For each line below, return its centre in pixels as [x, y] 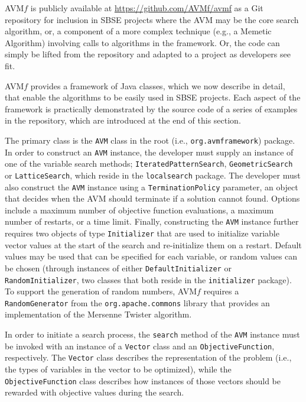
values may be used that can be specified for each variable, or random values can [151, 256]
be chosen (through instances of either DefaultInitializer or [118, 268]
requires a [221, 291]
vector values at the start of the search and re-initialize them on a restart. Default [153, 244]
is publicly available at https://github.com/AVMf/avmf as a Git [147, 8]
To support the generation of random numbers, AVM [101, 291]
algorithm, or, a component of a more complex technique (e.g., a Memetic [138, 31]
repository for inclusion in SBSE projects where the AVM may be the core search [152, 19]
